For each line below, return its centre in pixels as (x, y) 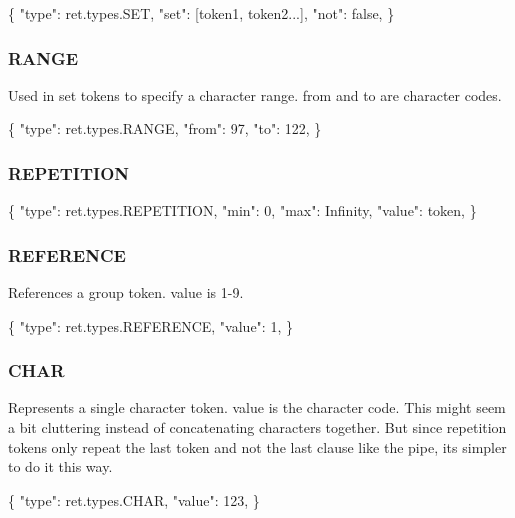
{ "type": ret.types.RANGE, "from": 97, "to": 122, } (165, 128)
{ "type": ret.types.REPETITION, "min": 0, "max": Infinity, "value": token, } (242, 210)
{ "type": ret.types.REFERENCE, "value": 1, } (150, 325)
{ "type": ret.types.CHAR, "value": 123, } (134, 499)
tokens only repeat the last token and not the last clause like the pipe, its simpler (257, 446)
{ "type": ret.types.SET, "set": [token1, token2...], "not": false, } (201, 13)
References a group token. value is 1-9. (126, 292)
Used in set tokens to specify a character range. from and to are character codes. (255, 94)
